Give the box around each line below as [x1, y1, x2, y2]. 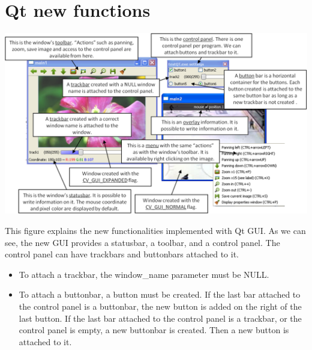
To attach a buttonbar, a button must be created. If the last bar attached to [19, 288, 301, 301]
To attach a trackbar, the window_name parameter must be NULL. [19, 268, 269, 280]
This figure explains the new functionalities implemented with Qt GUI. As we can [5, 224, 306, 236]
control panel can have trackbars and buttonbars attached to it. [5, 248, 239, 260]
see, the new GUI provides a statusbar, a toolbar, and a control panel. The [5, 236, 280, 248]
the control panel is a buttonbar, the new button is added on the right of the [19, 299, 302, 312]
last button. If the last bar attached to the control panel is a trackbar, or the [19, 312, 302, 324]
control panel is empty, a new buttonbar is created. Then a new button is [19, 324, 289, 336]
